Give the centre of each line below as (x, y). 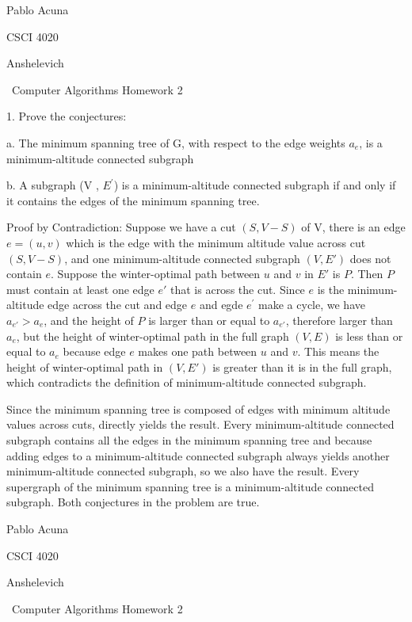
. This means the (338, 351)
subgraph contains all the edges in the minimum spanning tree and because (189, 440)
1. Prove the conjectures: (67, 116)
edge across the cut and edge (118, 305)
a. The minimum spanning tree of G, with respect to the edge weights (176, 142)
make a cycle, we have (312, 305)
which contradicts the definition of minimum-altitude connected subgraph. (187, 382)
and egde (221, 305)
